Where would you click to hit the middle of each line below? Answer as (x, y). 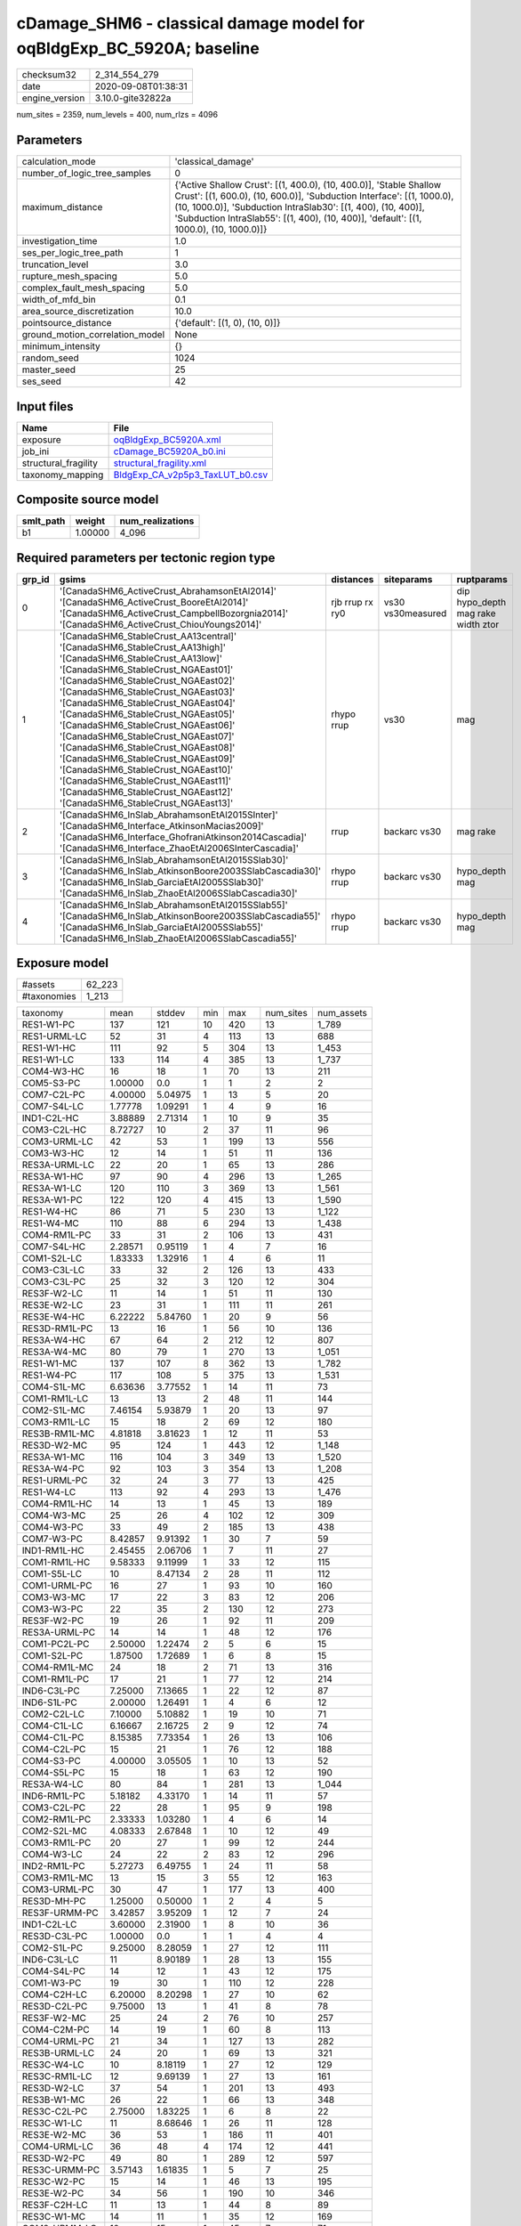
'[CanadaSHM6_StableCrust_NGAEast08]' (147, 747)
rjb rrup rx (352, 602)
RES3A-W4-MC (54, 1352)
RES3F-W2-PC (53, 1621)
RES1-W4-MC (51, 1223)
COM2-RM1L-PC (56, 1819)
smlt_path (44, 521)
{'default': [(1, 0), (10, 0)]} (228, 323)
